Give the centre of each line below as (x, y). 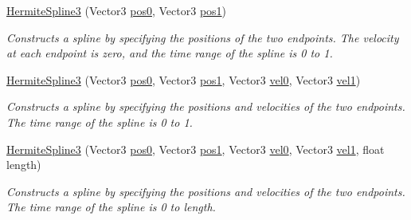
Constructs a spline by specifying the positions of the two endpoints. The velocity (203, 37)
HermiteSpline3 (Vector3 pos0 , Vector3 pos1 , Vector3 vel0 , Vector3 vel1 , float (196, 149)
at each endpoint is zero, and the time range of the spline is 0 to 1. (170, 53)
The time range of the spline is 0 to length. (111, 207)
